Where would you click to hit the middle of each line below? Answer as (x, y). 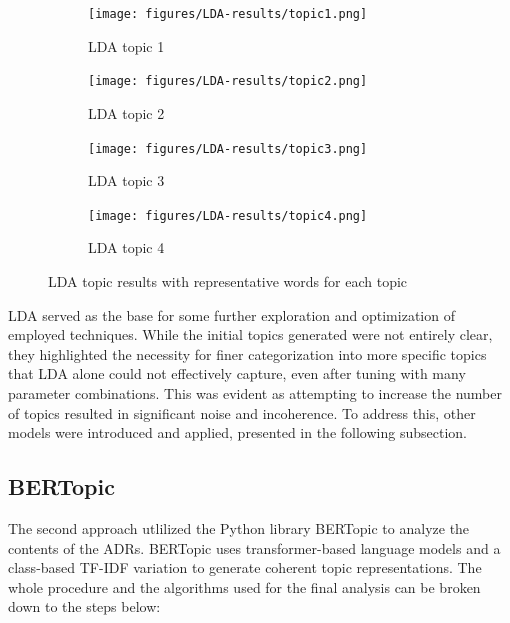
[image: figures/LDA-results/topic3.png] (228, 148)
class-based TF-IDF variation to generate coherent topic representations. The (245, 567)
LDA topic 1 (126, 45)
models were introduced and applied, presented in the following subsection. (237, 432)
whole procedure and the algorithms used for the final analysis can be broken (244, 586)
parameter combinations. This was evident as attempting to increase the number (255, 392)
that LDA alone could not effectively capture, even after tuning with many (237, 373)
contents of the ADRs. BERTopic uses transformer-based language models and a (254, 547)
